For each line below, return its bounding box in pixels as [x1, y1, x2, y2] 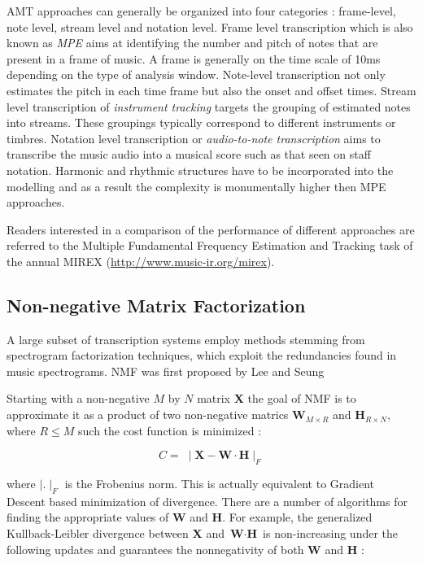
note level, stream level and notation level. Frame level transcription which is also [7, 18, 413, 35]
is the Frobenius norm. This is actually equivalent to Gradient [64, 475, 375, 492]
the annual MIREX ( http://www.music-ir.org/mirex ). [7, 252, 275, 269]
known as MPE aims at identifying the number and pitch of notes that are [7, 34, 378, 51]
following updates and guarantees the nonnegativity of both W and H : [7, 540, 364, 557]
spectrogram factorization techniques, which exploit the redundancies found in [7, 347, 397, 364]
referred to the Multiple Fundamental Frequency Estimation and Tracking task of [7, 237, 413, 254]
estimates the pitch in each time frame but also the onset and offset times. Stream [7, 81, 416, 98]
